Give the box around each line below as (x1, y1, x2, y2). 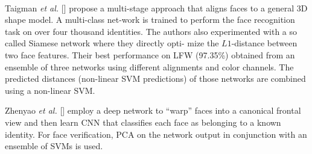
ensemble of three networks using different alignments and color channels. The (5, 60, 294, 73)
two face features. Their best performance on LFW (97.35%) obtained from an (5, 48, 295, 61)
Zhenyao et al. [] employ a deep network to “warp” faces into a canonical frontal (5, 104, 301, 117)
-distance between (231, 37, 298, 49)
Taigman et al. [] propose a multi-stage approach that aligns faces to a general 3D (5, 1, 308, 14)
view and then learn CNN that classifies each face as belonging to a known (5, 115, 281, 128)
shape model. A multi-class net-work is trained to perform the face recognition (5, 13, 295, 26)
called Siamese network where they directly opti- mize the (5, 37, 219, 49)
